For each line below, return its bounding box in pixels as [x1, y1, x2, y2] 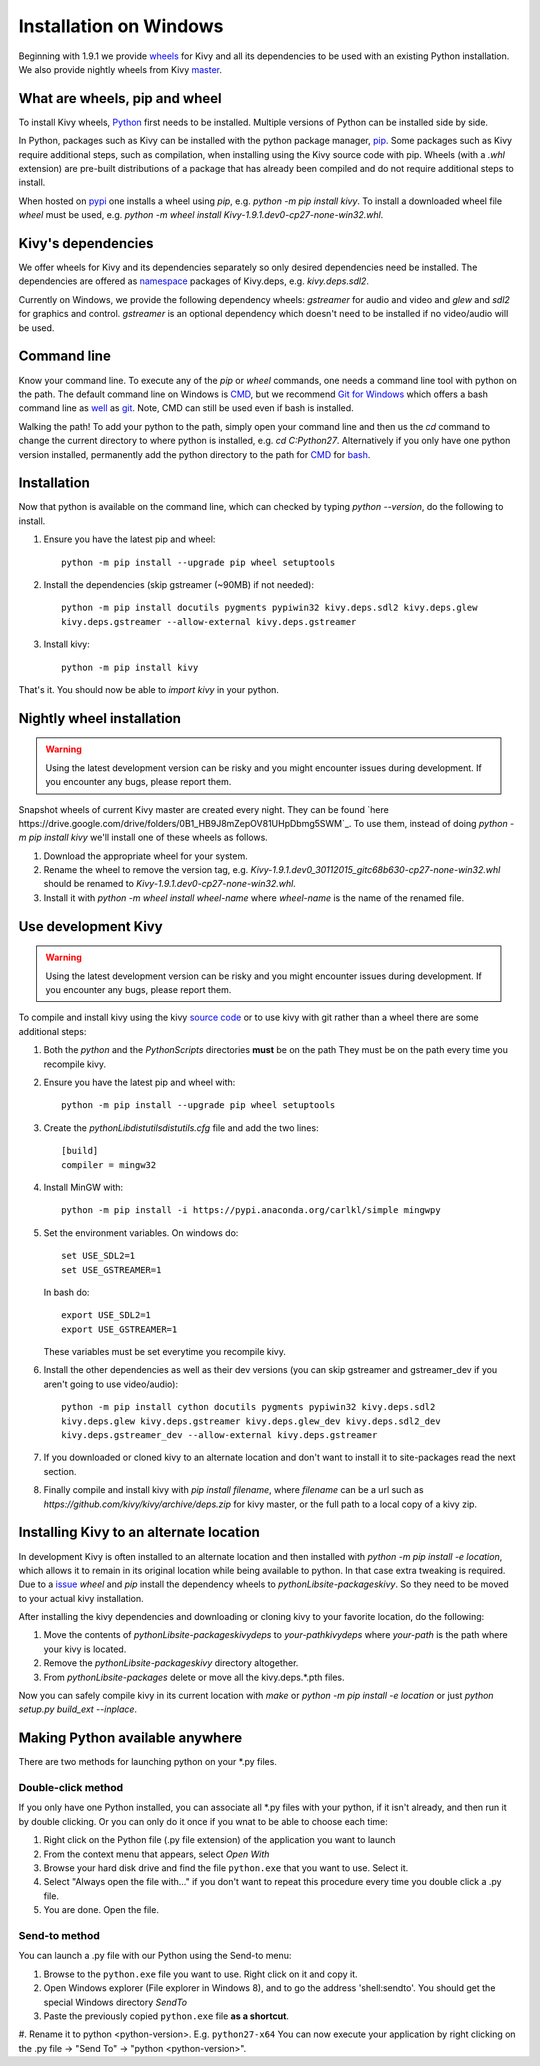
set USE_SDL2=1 [61, 1250, 136, 1262]
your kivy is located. [43, 1643, 127, 1655]
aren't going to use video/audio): [43, 1378, 179, 1390]
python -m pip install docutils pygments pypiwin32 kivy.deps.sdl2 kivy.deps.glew [61, 602, 478, 614]
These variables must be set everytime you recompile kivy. [43, 1346, 287, 1358]
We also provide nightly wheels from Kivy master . [18, 63, 223, 75]
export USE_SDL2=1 [61, 1310, 152, 1321]
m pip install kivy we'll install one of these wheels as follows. [18, 831, 269, 844]
